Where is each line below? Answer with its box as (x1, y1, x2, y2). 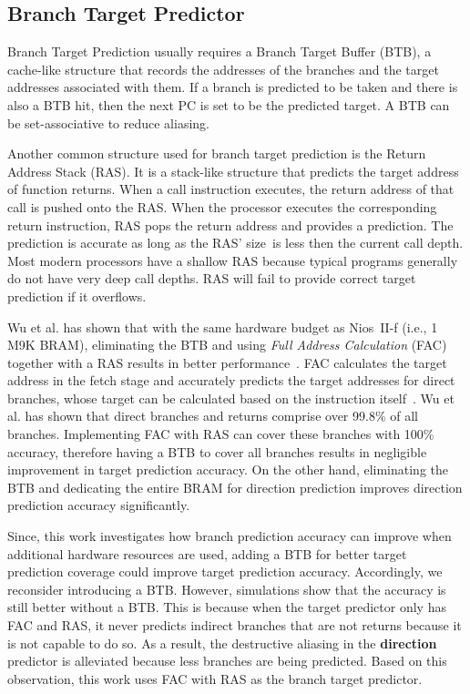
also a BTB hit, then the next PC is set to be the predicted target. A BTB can (7, 95, 450, 114)
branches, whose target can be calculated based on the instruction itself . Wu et (7, 388, 455, 407)
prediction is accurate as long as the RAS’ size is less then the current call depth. (7, 233, 464, 252)
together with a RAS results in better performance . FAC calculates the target (7, 352, 447, 372)
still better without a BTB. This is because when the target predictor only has (7, 597, 446, 617)
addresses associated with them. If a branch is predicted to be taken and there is (7, 77, 458, 97)
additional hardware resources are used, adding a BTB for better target (7, 544, 407, 563)
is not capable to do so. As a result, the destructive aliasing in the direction (7, 633, 437, 652)
